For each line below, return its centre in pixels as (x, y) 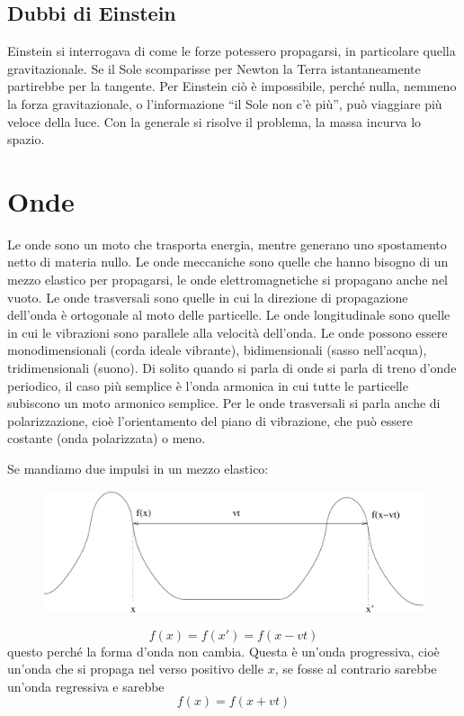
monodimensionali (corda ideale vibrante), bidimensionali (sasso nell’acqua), (217, 350)
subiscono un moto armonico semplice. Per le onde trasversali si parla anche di (224, 403)
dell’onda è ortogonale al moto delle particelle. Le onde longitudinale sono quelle (229, 315)
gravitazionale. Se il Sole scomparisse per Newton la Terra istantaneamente (214, 68)
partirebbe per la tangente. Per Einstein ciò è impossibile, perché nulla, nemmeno (232, 86)
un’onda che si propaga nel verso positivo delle (135, 669)
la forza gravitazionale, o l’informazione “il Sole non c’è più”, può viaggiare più (225, 103)
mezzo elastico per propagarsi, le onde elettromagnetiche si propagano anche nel (228, 280)
